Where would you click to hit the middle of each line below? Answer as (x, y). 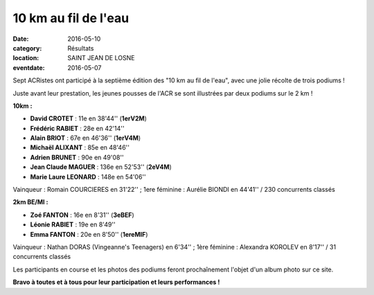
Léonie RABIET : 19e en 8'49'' (73, 224)
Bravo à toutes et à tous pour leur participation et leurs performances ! (116, 282)
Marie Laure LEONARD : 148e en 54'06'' (88, 177)
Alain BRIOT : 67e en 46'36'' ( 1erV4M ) (86, 138)
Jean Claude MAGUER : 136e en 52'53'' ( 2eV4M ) (101, 167)
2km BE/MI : (30, 202)
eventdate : (29, 68)
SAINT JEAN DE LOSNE (101, 58)
